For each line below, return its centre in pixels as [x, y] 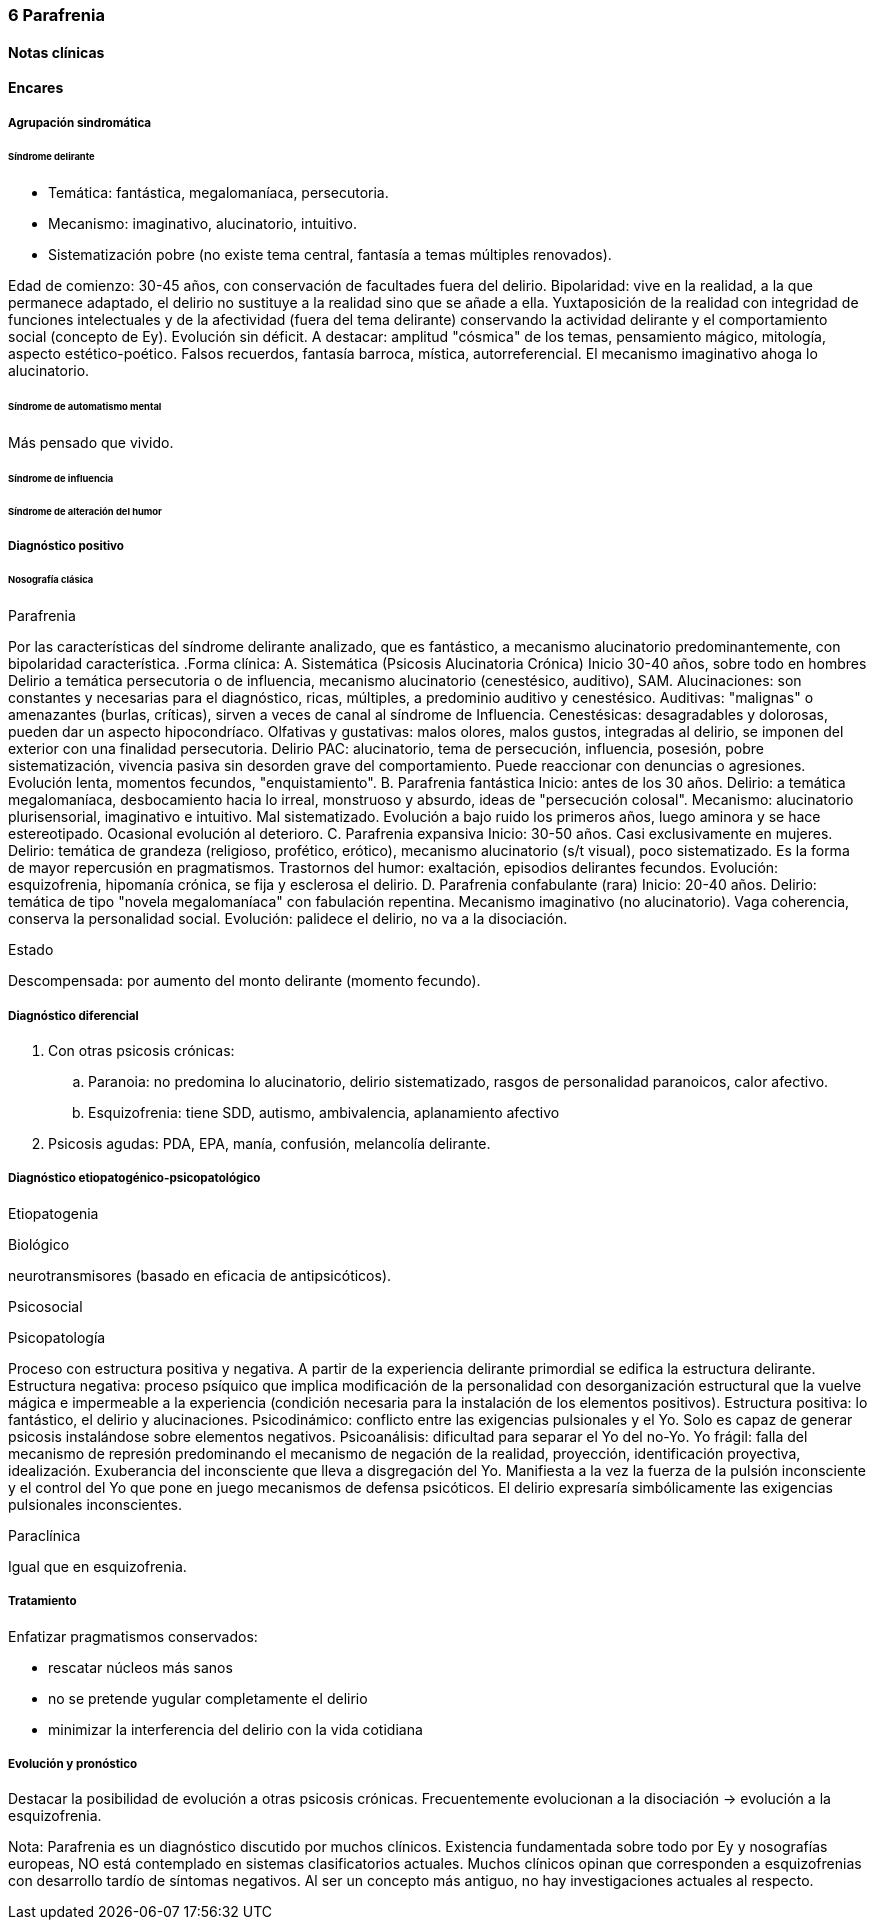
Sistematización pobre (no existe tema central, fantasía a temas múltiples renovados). [330, 255]
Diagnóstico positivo [66, 545]
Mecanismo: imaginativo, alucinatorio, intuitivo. [202, 224]
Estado [31, 950]
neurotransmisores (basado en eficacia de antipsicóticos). [200, 1275]
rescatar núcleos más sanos [140, 1667]
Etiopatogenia [53, 1213]
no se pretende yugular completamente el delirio [208, 1698]
